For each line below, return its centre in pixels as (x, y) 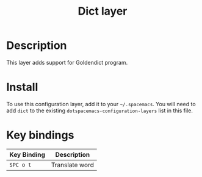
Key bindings (40, 135)
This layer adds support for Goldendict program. (67, 62)
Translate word (73, 165)
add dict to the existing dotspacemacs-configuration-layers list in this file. (100, 110)
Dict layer (103, 11)
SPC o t (20, 165)
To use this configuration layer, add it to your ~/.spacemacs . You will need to (101, 104)
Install (22, 87)
